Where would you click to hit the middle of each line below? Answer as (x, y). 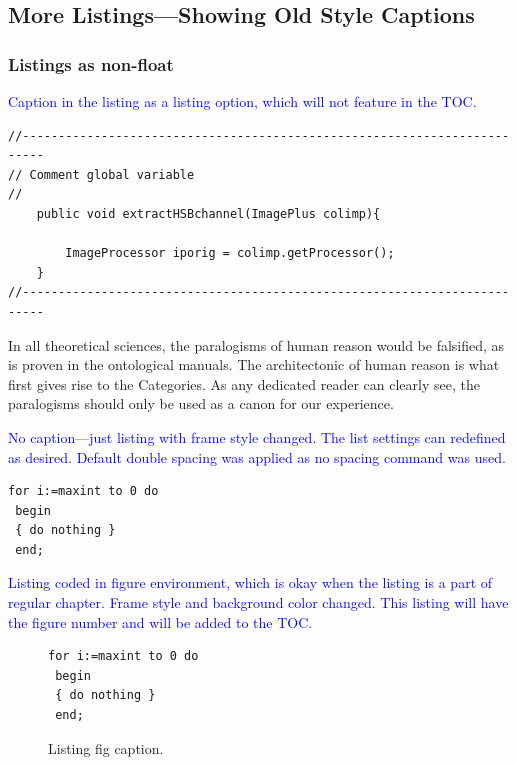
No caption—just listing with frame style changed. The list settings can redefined (257, 436)
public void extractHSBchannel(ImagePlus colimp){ (208, 213)
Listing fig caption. (106, 747)
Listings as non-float (91, 63)
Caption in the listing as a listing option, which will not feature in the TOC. (242, 101)
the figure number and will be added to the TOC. (160, 621)
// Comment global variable (101, 174)
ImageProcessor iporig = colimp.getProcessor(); (230, 253)
